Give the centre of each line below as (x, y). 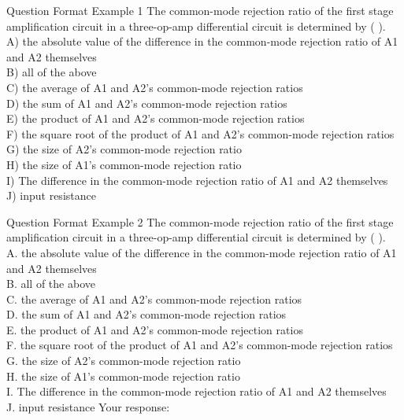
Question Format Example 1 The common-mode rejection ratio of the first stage (200, 10)
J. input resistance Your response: (88, 406)
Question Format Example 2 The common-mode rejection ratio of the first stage (200, 221)
